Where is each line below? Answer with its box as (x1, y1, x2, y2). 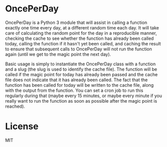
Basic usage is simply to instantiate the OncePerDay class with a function (5, 61, 156, 67)
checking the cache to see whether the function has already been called (5, 35, 154, 41)
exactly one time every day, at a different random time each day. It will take (5, 24, 160, 30)
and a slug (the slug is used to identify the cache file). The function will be (5, 66, 158, 72)
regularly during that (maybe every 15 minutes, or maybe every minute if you (5, 93, 163, 99)
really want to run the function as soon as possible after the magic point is (5, 98, 158, 104)
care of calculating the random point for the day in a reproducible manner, (5, 30, 157, 36)
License (5, 121, 39, 132)
